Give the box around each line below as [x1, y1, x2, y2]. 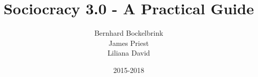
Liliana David [107, 47, 150, 58]
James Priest [108, 37, 149, 48]
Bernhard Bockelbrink [94, 28, 163, 38]
